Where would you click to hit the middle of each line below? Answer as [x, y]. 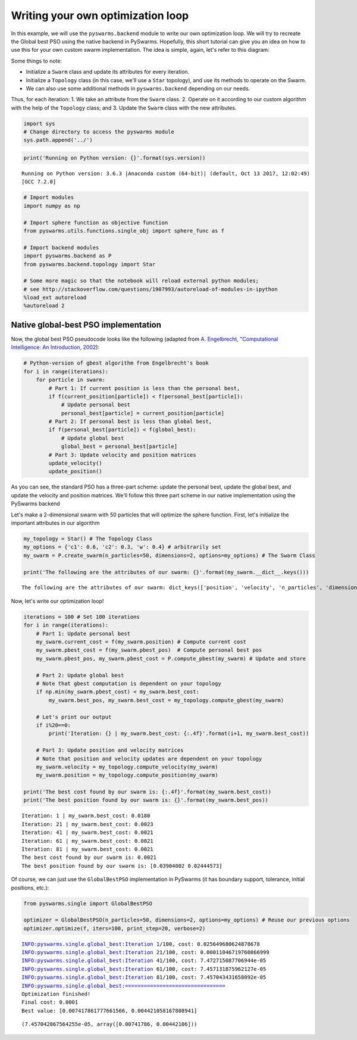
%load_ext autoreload [55, 298]
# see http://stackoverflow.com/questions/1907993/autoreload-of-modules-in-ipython [151, 289]
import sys [39, 123]
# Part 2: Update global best [80, 675]
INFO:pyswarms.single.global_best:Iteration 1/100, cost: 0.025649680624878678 [141, 944]
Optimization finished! [56, 994]
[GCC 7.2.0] [39, 182]
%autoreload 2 [44, 306]
